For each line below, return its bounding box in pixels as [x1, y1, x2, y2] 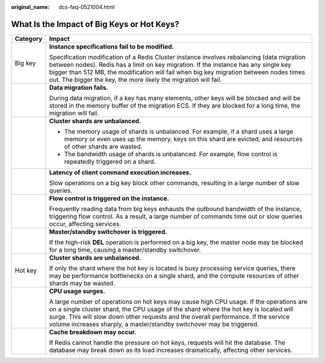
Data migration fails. [49, 83, 108, 91]
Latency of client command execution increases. [49, 168, 192, 177]
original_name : [11, 4, 50, 10]
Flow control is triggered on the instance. [49, 194, 170, 203]
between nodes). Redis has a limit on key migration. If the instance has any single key [49, 60, 291, 69]
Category [14, 34, 43, 43]
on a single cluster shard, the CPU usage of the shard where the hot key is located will [49, 305, 294, 313]
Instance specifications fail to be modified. [49, 42, 175, 50]
